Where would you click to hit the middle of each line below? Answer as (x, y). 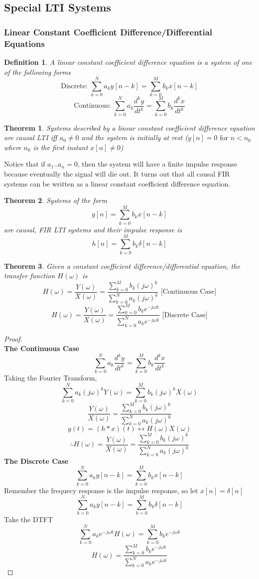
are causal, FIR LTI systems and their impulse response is (93, 229)
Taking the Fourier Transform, (51, 378)
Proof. (13, 338)
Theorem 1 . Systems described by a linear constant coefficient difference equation (129, 127)
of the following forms (38, 72)
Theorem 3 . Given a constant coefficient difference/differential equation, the (122, 266)
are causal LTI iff (31, 137)
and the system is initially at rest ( (134, 137)
